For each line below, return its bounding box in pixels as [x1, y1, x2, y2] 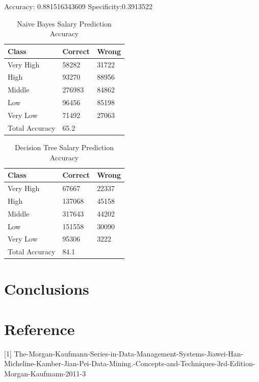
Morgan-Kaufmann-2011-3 [4, 368, 86, 378]
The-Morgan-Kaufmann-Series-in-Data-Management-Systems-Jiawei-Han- [14, 348, 244, 359]
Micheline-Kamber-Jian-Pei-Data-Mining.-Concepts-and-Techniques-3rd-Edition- [4, 358, 255, 369]
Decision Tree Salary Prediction [15, 141, 114, 152]
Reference [4, 318, 75, 339]
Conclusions [4, 278, 89, 299]
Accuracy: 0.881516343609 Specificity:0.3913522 [4, 1, 152, 11]
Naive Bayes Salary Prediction [17, 18, 112, 29]
